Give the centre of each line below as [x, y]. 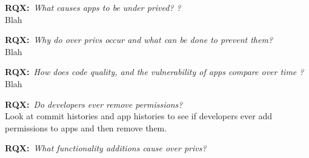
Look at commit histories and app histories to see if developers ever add [138, 116]
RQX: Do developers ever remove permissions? [94, 104]
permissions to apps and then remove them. [86, 127]
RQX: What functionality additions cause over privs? [106, 148]
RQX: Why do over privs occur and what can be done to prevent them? [139, 40]
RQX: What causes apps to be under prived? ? [93, 7]
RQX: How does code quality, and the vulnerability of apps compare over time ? [154, 72]
